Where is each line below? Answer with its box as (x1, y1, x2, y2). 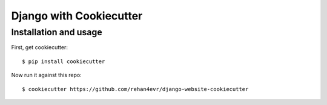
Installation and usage (11, 27, 102, 38)
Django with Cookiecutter (11, 9, 143, 22)
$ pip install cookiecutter (22, 58, 105, 65)
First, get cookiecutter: (11, 44, 68, 51)
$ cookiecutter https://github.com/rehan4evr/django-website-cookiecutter (22, 86, 249, 92)
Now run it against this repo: (11, 72, 82, 79)
